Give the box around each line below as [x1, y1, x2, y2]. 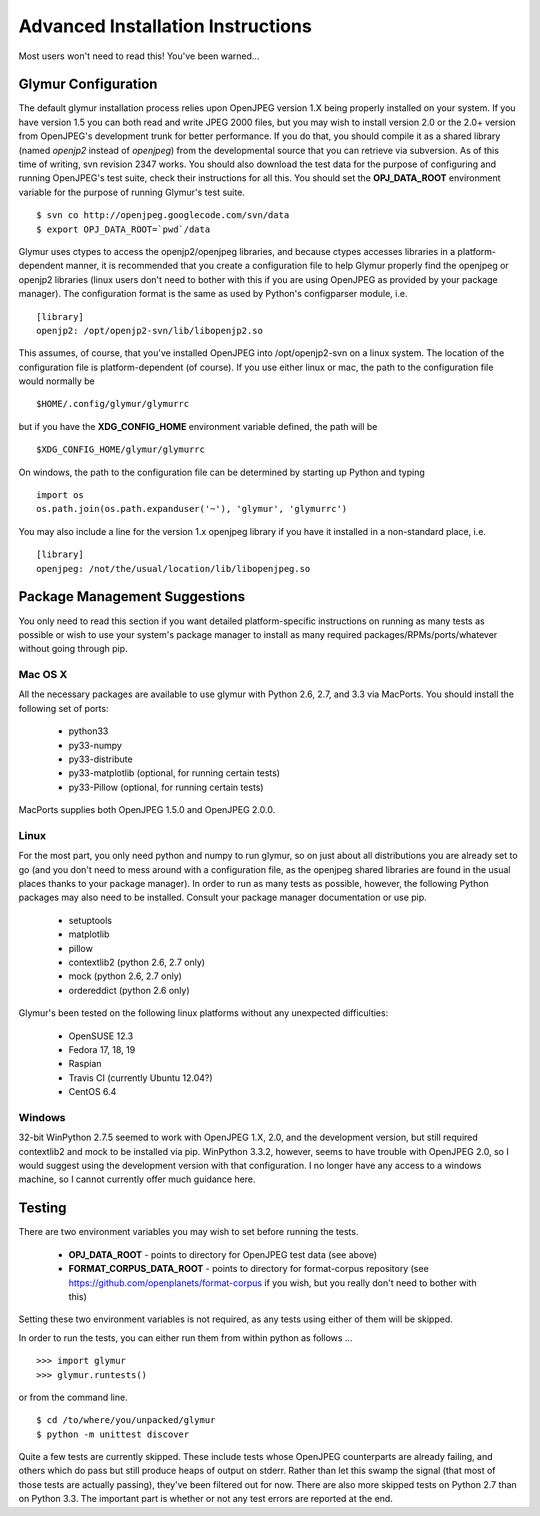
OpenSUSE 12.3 [68, 1030, 134, 1042]
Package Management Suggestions [18, 588, 245, 605]
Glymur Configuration [18, 76, 158, 93]
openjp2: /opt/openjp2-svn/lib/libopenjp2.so [36, 325, 264, 336]
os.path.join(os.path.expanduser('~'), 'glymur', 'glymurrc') [36, 503, 348, 515]
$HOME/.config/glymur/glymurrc [36, 398, 190, 410]
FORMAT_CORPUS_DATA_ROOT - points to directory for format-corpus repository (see [68, 1263, 429, 1275]
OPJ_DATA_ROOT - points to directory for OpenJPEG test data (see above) [68, 1248, 378, 1260]
